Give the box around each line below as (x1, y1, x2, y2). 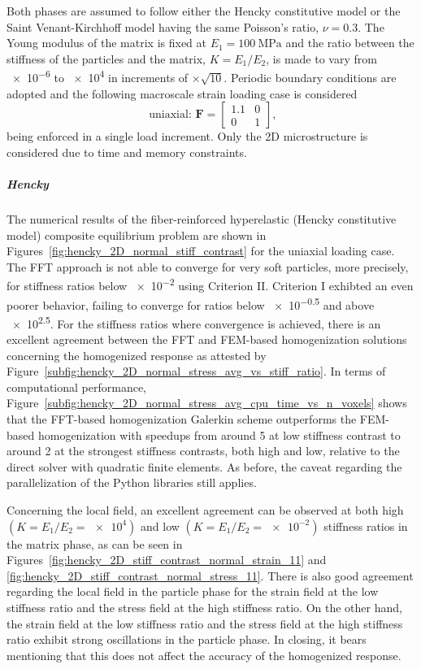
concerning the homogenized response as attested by (7, 346, 267, 363)
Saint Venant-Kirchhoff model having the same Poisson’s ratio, (7, 18, 319, 35)
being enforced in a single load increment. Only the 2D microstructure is (7, 128, 368, 145)
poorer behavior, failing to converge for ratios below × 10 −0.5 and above (7, 293, 375, 313)
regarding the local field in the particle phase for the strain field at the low (7, 583, 379, 600)
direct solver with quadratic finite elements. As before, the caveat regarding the (7, 458, 402, 475)
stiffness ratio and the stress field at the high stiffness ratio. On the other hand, (7, 599, 402, 615)
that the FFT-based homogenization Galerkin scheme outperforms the (7, 411, 357, 428)
